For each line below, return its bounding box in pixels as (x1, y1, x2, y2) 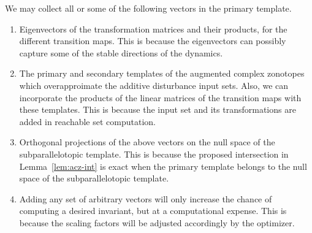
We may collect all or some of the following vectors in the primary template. (5, 2, 292, 14)
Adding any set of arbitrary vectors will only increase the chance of (19, 192, 272, 205)
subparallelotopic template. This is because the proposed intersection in (19, 147, 289, 160)
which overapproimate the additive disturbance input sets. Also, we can (19, 78, 289, 91)
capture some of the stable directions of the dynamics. (19, 46, 223, 59)
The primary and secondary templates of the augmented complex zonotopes (19, 67, 305, 80)
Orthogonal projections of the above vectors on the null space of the (19, 136, 275, 148)
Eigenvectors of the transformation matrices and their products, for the (19, 22, 287, 35)
